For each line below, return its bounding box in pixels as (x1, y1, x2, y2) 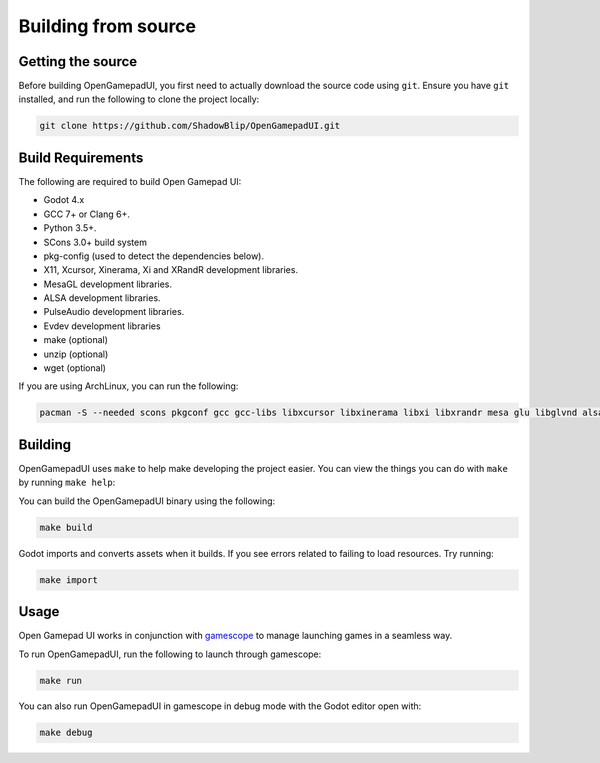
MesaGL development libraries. (43, 278, 173, 290)
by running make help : (18, 476, 116, 489)
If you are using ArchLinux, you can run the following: (18, 380, 239, 392)
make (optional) (43, 334, 109, 346)
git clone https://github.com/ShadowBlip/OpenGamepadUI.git (39, 120, 341, 132)
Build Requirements (18, 149, 144, 166)
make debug (39, 727, 93, 739)
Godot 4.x (43, 194, 85, 206)
